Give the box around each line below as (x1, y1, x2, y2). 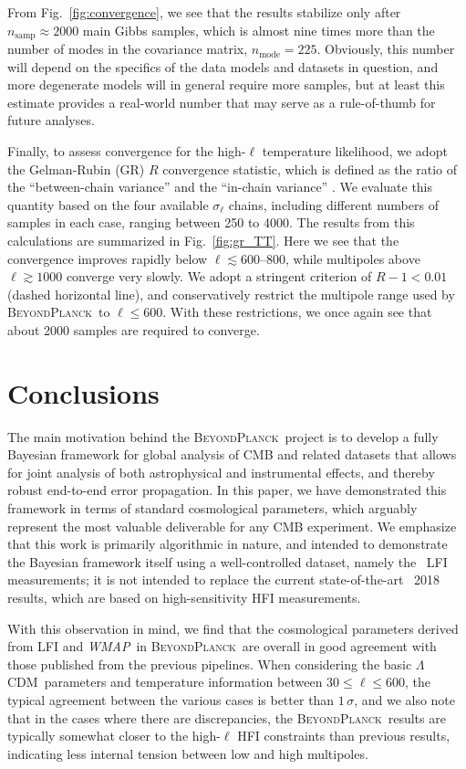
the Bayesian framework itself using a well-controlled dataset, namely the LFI (7, 552, 448, 571)
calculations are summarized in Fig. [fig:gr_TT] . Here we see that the (7, 230, 399, 249)
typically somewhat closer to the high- (7, 726, 221, 745)
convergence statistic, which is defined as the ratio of (162, 159, 458, 178)
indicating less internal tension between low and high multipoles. (7, 743, 368, 763)
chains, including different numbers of (228, 195, 439, 214)
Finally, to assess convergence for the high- (7, 142, 246, 161)
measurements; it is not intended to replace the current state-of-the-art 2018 (7, 570, 440, 589)
